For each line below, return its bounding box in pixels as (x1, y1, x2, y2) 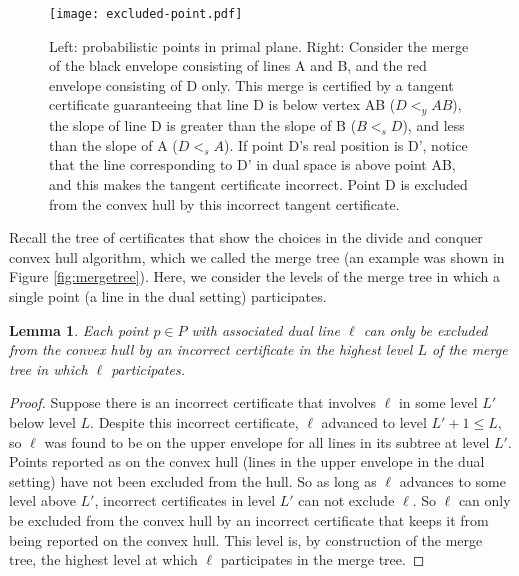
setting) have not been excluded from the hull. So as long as (9, 470, 377, 491)
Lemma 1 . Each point (9, 319, 149, 340)
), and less (402, 115, 465, 136)
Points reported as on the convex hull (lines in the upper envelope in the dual (9, 451, 485, 472)
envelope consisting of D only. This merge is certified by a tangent (49, 74, 454, 95)
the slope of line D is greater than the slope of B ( (49, 115, 357, 136)
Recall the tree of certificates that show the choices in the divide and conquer (9, 227, 483, 248)
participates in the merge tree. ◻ (220, 549, 425, 570)
